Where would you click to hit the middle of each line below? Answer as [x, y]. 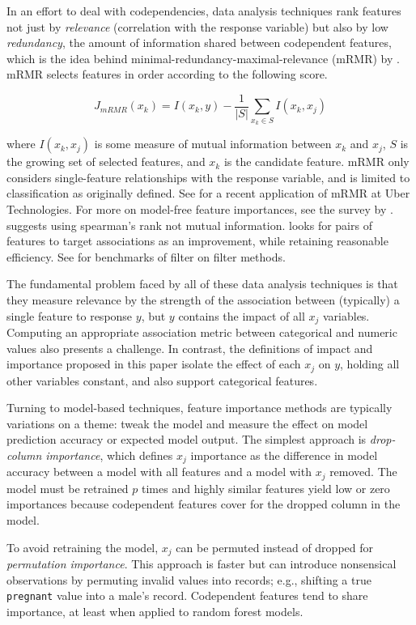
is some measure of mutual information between [213, 144]
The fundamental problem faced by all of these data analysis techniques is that [202, 284]
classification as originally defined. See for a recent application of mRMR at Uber [208, 193]
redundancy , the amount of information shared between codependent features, [199, 43]
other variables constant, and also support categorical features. [162, 380]
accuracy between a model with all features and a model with [159, 472]
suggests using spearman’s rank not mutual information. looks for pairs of [189, 225]
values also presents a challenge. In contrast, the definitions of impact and [190, 348]
